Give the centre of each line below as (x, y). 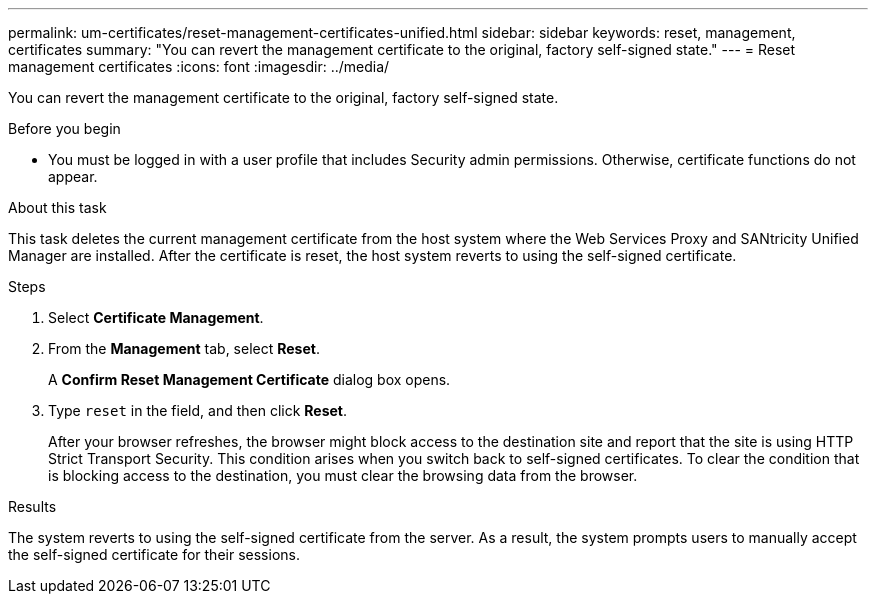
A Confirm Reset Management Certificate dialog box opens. (249, 379)
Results (32, 506)
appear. (73, 176)
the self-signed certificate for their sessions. (154, 554)
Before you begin (64, 128)
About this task (57, 207)
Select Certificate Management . (156, 317)
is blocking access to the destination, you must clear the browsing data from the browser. (343, 475)
